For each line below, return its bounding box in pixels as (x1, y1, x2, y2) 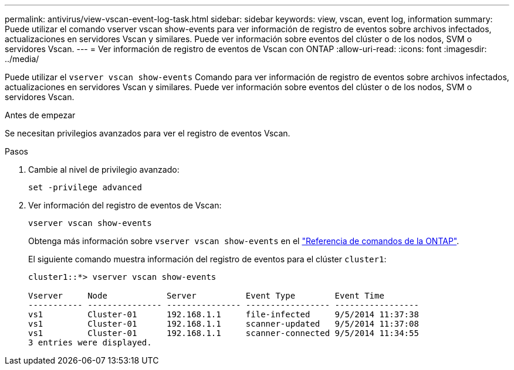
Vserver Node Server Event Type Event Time (28, 291, 384, 300)
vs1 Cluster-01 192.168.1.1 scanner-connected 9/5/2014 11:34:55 (28, 328, 419, 338)
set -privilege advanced (28, 183, 142, 192)
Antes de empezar (5, 110, 76, 120)
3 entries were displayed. (28, 338, 152, 347)
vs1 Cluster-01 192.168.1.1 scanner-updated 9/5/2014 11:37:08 (28, 319, 419, 328)
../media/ (5, 54, 39, 64)
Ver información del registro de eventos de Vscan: (28, 200, 222, 210)
